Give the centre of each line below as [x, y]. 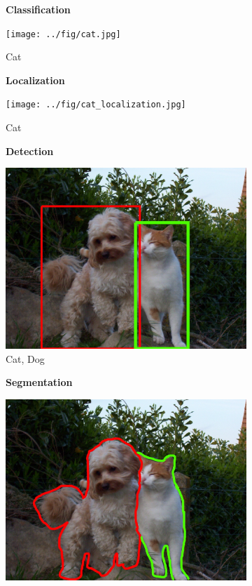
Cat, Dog [25, 358]
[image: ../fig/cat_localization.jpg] [96, 105]
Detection [30, 151]
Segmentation [39, 382]
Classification [38, 9]
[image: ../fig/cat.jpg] [63, 34]
